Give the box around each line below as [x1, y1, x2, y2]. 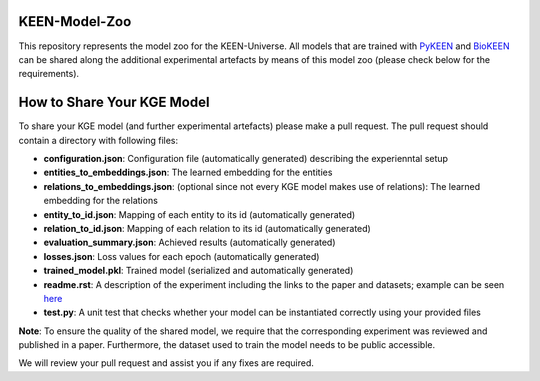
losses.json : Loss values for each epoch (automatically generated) [43, 250, 320, 262]
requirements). [18, 68, 80, 80]
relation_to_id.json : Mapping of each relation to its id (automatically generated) [43, 222, 372, 234]
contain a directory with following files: [18, 134, 179, 146]
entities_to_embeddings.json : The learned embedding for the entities [43, 166, 333, 179]
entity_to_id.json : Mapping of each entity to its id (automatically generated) [43, 208, 356, 220]
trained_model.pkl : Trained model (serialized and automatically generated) [43, 265, 354, 277]
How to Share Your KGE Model [18, 94, 210, 111]
